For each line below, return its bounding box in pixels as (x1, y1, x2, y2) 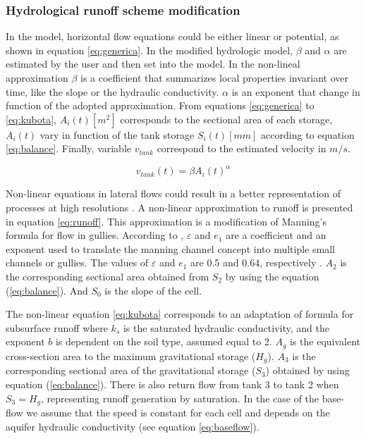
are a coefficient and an (226, 228, 327, 242)
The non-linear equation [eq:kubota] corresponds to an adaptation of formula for (6, 307, 354, 321)
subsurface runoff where (6, 320, 108, 335)
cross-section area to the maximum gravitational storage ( (6, 348, 256, 363)
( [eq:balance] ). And (6, 283, 88, 297)
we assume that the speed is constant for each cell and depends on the (26, 404, 330, 419)
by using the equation (225, 269, 319, 284)
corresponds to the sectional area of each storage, (120, 111, 333, 126)
